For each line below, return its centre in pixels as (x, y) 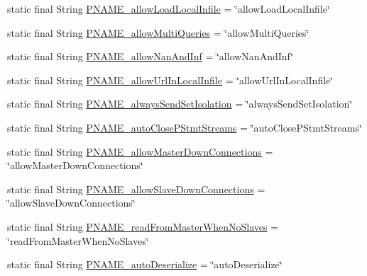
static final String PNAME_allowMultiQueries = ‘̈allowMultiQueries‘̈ (158, 32)
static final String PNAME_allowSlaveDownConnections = (136, 189)
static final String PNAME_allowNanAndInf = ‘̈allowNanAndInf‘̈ (150, 56)
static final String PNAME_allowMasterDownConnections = (140, 151)
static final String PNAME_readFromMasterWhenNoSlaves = (143, 226)
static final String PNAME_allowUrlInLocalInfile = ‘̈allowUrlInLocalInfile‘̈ (170, 80)
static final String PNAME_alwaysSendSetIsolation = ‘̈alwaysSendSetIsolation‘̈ (180, 104)
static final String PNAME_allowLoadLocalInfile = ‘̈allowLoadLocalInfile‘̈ (169, 8)
